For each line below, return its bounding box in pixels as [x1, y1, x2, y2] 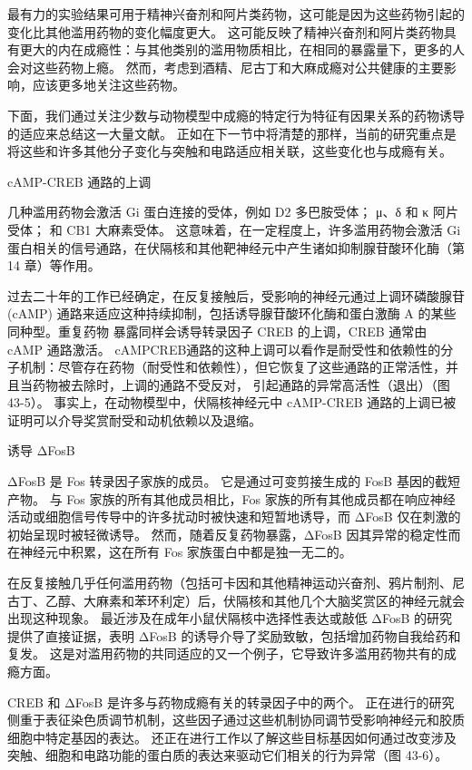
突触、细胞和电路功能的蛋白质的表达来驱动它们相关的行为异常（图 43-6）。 [7, 746, 448, 765]
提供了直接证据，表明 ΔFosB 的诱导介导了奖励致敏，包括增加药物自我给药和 [7, 626, 461, 645]
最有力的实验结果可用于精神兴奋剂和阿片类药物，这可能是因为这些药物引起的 [7, 5, 465, 23]
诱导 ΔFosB [7, 441, 75, 460]
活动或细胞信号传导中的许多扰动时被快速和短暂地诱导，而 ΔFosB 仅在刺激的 [7, 507, 461, 526]
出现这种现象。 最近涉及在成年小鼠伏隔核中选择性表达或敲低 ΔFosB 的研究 [7, 609, 453, 628]
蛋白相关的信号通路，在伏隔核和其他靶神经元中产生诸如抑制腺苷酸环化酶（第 [7, 238, 465, 257]
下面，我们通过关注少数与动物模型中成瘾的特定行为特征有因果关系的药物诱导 [7, 105, 465, 124]
